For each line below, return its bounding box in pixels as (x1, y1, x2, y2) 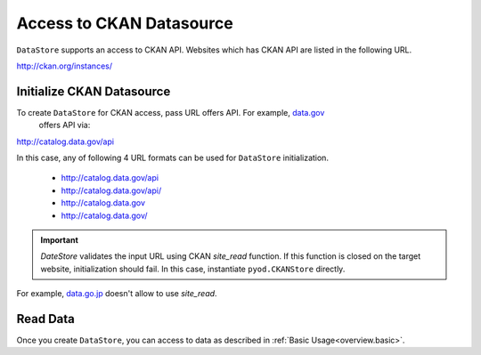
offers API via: (38, 120, 91, 131)
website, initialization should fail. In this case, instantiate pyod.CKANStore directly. (40, 263, 346, 274)
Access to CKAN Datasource (16, 13, 233, 33)
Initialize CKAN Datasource (16, 84, 171, 99)
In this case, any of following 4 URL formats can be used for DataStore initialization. (16, 152, 330, 164)
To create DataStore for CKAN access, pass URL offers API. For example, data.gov (16, 107, 325, 117)
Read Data (16, 311, 75, 327)
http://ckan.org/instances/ (16, 61, 113, 71)
